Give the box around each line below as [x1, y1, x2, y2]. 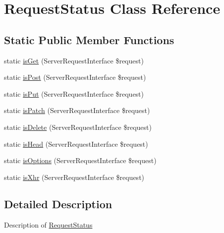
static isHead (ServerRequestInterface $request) [4, 138, 148, 149]
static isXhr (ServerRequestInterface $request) [4, 172, 145, 182]
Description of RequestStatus [4, 219, 93, 230]
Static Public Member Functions [4, 32, 174, 47]
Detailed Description [4, 196, 112, 211]
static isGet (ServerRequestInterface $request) [4, 55, 144, 65]
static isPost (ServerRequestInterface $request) [4, 72, 146, 82]
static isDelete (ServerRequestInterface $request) [4, 121, 152, 132]
